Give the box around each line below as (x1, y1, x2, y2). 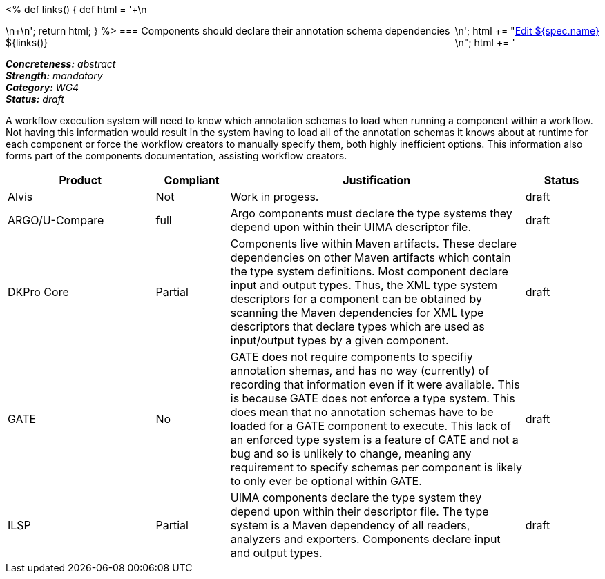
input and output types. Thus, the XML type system (230, 278, 498, 292)
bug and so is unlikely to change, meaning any (230, 446, 472, 460)
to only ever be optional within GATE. (230, 474, 422, 488)
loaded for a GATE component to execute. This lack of (230, 419, 512, 433)
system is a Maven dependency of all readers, (230, 518, 470, 532)
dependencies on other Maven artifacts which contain (230, 251, 511, 264)
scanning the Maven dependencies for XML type (230, 306, 484, 320)
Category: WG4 (6, 81, 79, 93)
